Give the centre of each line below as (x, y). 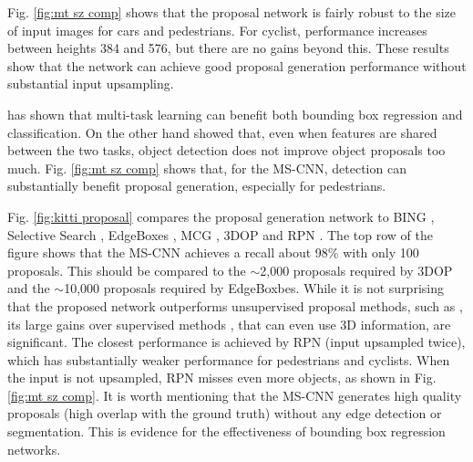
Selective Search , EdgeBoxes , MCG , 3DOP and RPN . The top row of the (220, 234)
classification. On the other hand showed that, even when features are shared (222, 132)
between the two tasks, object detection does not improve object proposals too (226, 150)
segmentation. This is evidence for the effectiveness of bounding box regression (226, 431)
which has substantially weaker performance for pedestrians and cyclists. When (229, 359)
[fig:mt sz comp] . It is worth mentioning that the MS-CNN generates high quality (235, 395)
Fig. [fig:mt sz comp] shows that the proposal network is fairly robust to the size (232, 12)
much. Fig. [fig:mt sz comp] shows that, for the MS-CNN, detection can (207, 168)
